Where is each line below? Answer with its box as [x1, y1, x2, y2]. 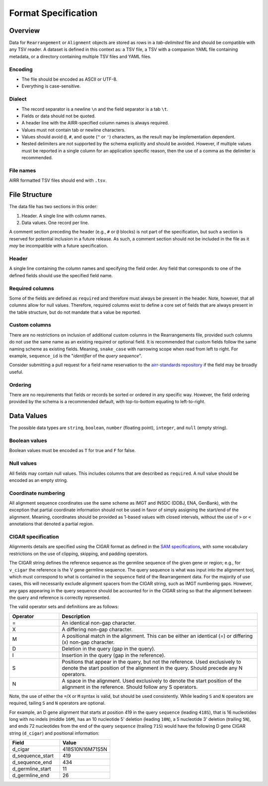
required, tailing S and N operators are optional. [9, 700, 106, 706]
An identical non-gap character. [62, 619, 136, 626]
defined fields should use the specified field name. [9, 272, 113, 278]
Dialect [9, 96, 27, 103]
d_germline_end [12, 772, 50, 779]
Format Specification [9, 7, 98, 18]
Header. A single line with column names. [21, 213, 106, 219]
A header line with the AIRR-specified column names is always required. [21, 120, 169, 126]
